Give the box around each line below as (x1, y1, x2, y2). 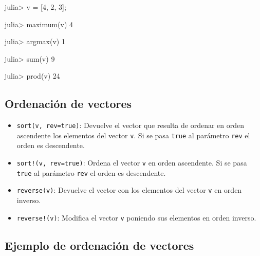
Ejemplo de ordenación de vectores (5, 237, 194, 253)
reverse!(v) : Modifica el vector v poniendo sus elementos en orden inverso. (16, 212, 256, 223)
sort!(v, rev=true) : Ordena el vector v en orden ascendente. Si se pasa (16, 157, 247, 168)
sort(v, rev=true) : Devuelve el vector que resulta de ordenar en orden (16, 120, 245, 131)
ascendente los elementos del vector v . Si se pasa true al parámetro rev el (16, 130, 250, 140)
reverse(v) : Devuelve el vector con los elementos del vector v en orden (16, 185, 242, 195)
